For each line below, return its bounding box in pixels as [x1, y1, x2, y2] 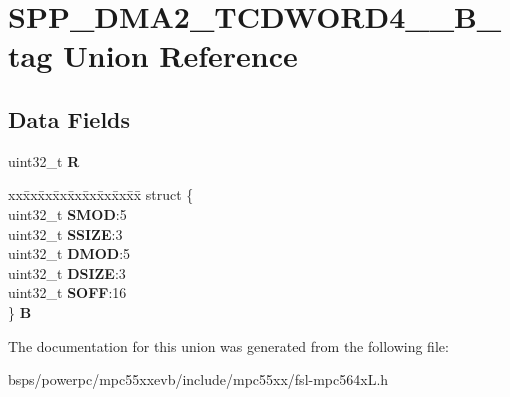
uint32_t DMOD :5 [8, 243, 131, 264]
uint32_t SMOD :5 [8, 203, 127, 224]
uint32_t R [8, 150, 80, 171]
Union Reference [62, 35, 298, 76]
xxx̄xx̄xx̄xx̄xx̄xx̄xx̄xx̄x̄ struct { [8, 184, 194, 205]
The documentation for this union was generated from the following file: [8, 335, 449, 356]
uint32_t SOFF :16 [8, 282, 127, 303]
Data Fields [8, 103, 131, 134]
